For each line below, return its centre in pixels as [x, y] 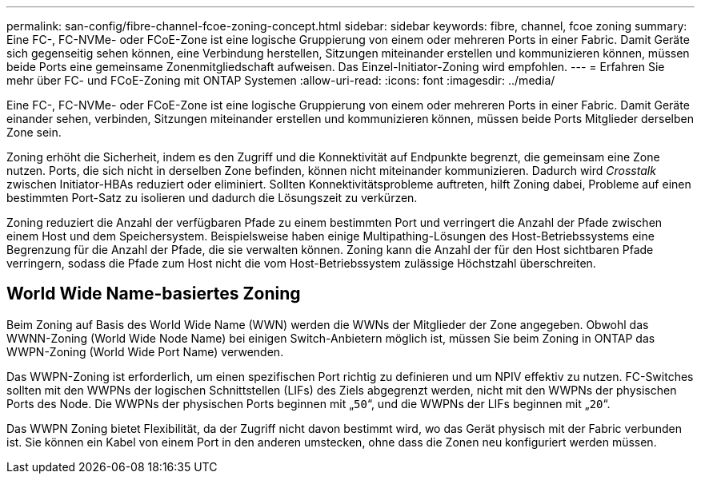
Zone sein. [34, 132]
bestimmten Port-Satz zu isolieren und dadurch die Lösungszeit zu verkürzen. [212, 198]
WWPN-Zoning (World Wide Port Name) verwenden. [145, 351]
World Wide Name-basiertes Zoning [154, 294]
